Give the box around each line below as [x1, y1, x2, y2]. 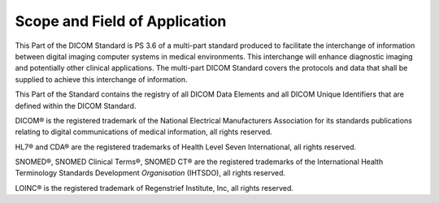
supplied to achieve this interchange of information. [15, 74, 188, 84]
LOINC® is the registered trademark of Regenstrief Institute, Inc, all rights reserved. [15, 183, 294, 192]
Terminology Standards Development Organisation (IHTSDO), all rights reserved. [15, 168, 286, 178]
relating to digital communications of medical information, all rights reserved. [15, 127, 272, 137]
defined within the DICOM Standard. [15, 101, 137, 110]
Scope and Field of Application [15, 12, 227, 30]
